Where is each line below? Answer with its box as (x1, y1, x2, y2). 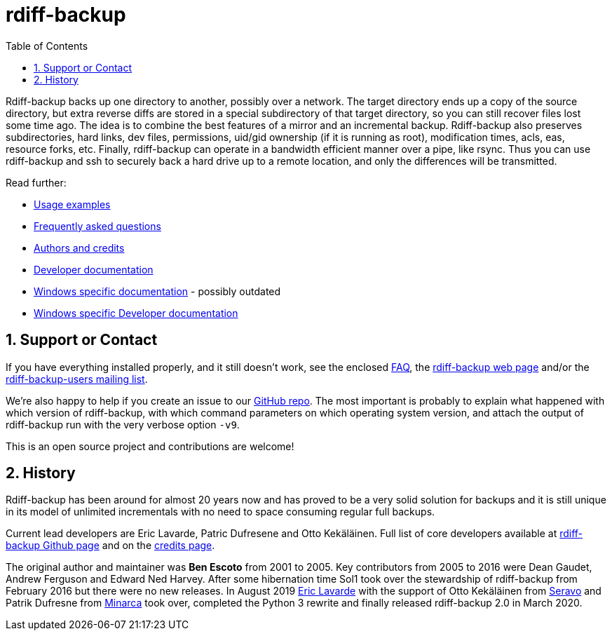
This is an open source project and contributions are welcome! (6, 440, 294, 452)
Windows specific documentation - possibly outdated (34, 285, 281, 297)
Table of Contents (6, 39, 88, 52)
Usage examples (34, 198, 111, 210)
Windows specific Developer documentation (34, 306, 238, 319)
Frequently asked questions (34, 219, 161, 232)
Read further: (6, 176, 67, 189)
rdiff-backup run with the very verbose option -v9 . (6, 418, 240, 431)
